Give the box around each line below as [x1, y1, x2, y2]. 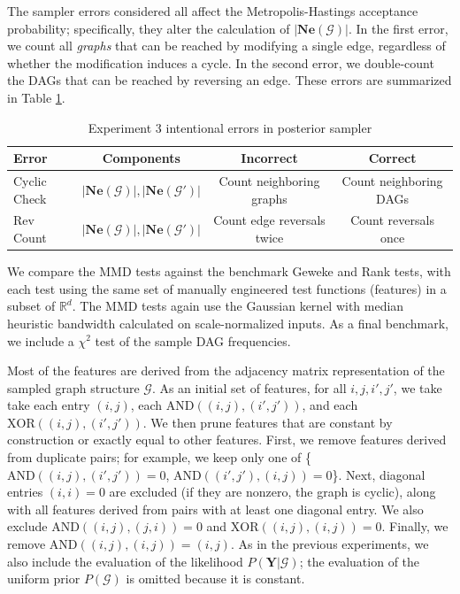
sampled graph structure [7, 378, 140, 397]
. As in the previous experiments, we [230, 535, 429, 553]
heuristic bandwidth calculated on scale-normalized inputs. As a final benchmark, [7, 313, 449, 332]
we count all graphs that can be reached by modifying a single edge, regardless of [7, 36, 446, 55]
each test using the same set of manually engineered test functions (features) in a [7, 279, 447, 297]
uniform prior [7, 569, 80, 588]
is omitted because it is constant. [126, 569, 305, 588]
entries [7, 482, 43, 501]
